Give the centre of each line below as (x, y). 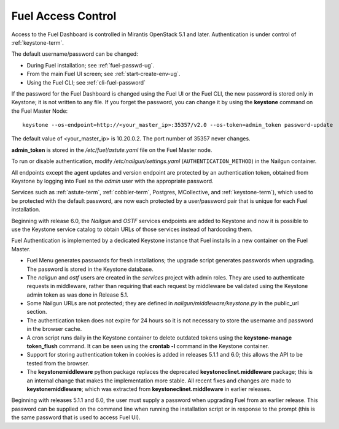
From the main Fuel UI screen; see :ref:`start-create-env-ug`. (103, 74)
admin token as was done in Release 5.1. (78, 295)
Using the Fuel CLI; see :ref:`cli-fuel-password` (86, 82)
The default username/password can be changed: (75, 54)
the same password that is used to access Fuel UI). (76, 417)
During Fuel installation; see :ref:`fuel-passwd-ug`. (91, 65)
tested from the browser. (58, 363)
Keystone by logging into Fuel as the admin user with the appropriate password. (113, 181)
